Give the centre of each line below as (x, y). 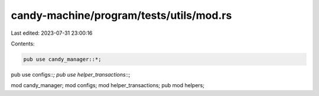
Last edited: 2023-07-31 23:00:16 (52, 33)
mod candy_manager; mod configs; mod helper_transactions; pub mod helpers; (108, 85)
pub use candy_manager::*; (62, 59)
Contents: (23, 44)
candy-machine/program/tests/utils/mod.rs (121, 15)
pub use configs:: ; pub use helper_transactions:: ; (71, 74)
